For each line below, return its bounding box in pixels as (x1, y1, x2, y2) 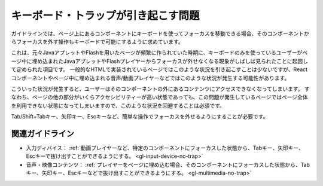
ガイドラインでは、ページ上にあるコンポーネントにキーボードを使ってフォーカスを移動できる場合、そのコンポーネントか (11, 30, 309, 37)
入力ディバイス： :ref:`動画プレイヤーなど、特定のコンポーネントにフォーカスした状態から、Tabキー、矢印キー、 (26, 144, 304, 151)
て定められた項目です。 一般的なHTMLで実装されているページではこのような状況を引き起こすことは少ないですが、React (11, 66, 308, 73)
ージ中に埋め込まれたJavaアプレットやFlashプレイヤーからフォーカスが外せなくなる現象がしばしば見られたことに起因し (11, 57, 308, 65)
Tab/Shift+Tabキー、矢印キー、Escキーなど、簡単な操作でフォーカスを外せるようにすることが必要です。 (11, 113, 269, 120)
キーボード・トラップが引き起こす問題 (11, 9, 200, 22)
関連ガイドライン (11, 129, 74, 139)
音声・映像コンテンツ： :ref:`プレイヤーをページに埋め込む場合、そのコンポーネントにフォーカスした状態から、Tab (26, 161, 310, 168)
